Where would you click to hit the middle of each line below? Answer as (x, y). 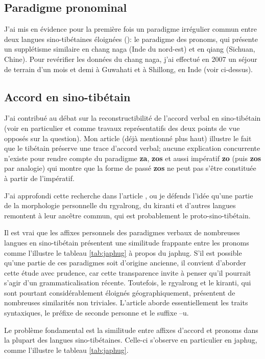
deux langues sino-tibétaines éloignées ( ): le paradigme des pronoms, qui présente (131, 39)
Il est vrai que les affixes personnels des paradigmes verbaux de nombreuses (122, 232)
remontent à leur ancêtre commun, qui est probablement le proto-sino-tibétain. (127, 215)
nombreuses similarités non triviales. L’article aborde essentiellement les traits (126, 302)
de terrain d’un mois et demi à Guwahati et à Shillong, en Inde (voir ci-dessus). (129, 69)
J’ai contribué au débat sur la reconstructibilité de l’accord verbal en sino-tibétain (132, 118)
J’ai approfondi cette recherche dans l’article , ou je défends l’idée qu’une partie (129, 195)
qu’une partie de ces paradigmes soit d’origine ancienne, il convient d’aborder (125, 263)
